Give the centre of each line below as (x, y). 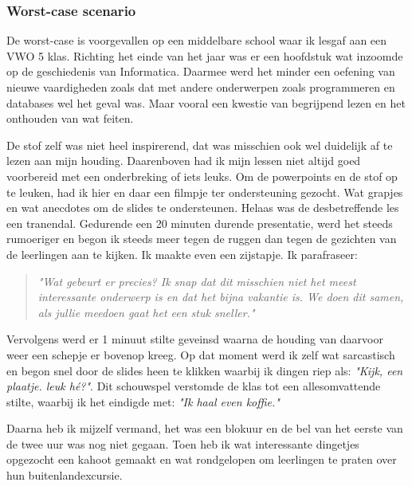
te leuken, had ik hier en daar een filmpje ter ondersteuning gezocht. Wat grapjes (205, 192)
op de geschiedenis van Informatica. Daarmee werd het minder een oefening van (201, 71)
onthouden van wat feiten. (70, 118)
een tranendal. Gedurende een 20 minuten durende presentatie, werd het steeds (200, 223)
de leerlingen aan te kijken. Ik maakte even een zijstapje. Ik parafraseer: (182, 254)
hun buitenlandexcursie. (65, 475)
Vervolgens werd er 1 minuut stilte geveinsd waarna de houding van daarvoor (195, 339)
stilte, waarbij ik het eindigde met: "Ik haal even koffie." (143, 401)
